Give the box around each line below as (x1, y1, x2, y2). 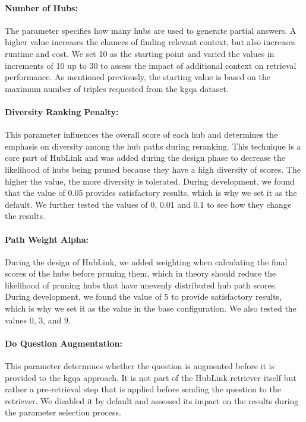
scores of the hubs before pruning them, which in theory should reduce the (5, 267, 276, 280)
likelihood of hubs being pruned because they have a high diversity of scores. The (5, 163, 301, 175)
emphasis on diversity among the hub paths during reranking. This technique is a (5, 139, 301, 152)
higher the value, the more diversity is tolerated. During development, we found (5, 174, 295, 187)
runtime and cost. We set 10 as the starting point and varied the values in (5, 47, 275, 59)
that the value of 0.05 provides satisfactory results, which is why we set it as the (5, 186, 297, 199)
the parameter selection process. (5, 406, 121, 418)
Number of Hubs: (5, 1, 78, 14)
